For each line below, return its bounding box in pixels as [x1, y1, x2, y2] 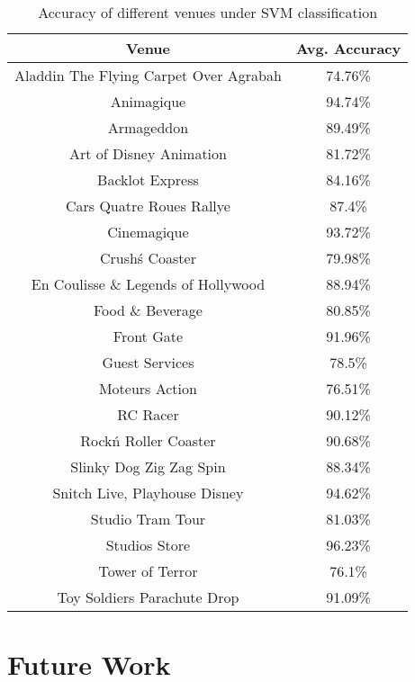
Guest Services [102, 352, 194, 372]
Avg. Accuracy [295, 38, 401, 58]
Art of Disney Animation [68, 143, 227, 164]
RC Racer [117, 404, 179, 425]
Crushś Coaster [99, 247, 196, 268]
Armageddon [107, 117, 189, 138]
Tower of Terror [98, 561, 198, 581]
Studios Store [105, 534, 191, 555]
